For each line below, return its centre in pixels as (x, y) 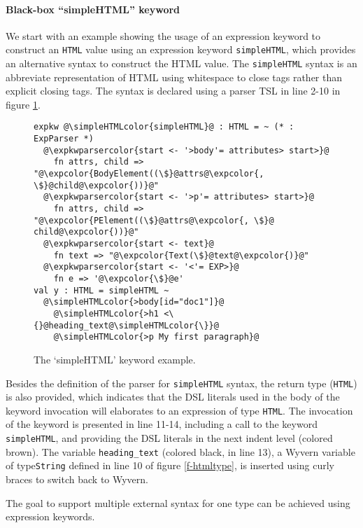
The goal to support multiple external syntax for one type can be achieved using (178, 502)
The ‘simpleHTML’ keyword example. (115, 359)
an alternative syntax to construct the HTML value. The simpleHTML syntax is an (181, 63)
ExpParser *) (64, 139)
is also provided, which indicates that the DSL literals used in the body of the (173, 397)
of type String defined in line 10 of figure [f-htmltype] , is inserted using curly (170, 465)
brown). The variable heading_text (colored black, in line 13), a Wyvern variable (180, 451)
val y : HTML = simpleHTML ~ (101, 290)
